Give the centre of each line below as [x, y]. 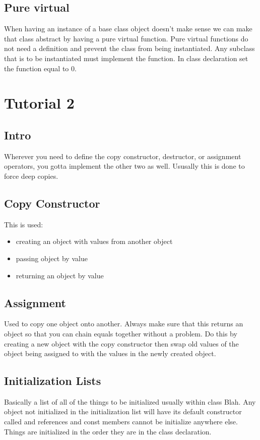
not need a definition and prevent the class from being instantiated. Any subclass [129, 48]
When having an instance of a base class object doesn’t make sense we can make [128, 29]
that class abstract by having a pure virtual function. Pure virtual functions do [126, 38]
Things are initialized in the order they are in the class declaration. [108, 431]
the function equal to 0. [40, 68]
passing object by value [52, 258]
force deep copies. [31, 176]
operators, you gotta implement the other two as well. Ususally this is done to [124, 166]
